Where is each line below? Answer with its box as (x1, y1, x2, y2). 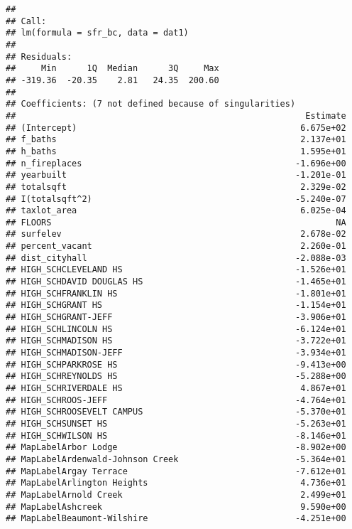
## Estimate (6, 110, 346, 121)
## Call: (6, 16, 47, 26)
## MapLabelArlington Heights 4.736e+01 (6, 478, 346, 488)
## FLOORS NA (6, 217, 346, 228)
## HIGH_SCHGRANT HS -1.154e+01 (6, 300, 346, 311)
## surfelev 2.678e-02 (6, 229, 346, 240)
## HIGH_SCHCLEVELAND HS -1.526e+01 (6, 264, 346, 275)
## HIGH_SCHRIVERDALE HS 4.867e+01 (6, 383, 346, 393)
